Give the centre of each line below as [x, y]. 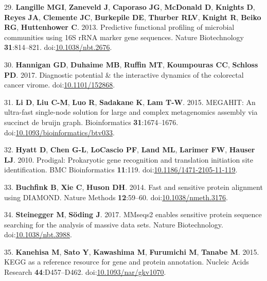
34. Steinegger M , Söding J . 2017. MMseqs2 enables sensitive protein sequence [133, 214]
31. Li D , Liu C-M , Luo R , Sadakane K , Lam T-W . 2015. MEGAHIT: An [130, 102]
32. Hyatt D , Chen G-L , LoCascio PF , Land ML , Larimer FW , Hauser [130, 150]
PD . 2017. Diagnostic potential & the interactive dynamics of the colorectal [124, 74]
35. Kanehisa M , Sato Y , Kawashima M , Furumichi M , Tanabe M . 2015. [132, 251]
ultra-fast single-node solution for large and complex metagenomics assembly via [131, 112]
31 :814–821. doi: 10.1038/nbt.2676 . [58, 47]
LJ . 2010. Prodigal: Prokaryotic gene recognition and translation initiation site [129, 159]
